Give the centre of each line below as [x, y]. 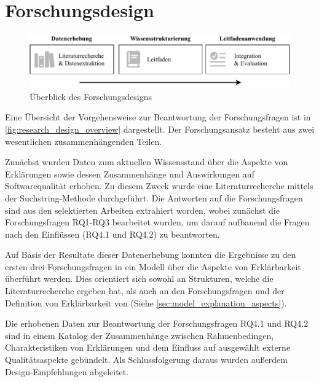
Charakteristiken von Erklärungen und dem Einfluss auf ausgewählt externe [148, 347]
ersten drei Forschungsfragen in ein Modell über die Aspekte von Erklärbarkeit [153, 266]
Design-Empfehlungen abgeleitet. [67, 371]
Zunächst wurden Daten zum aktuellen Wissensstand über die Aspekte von [147, 162]
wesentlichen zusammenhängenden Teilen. [84, 141]
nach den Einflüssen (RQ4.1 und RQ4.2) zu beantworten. [112, 234]
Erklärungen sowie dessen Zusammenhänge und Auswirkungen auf [130, 173]
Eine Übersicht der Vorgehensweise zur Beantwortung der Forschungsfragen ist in [158, 117]
